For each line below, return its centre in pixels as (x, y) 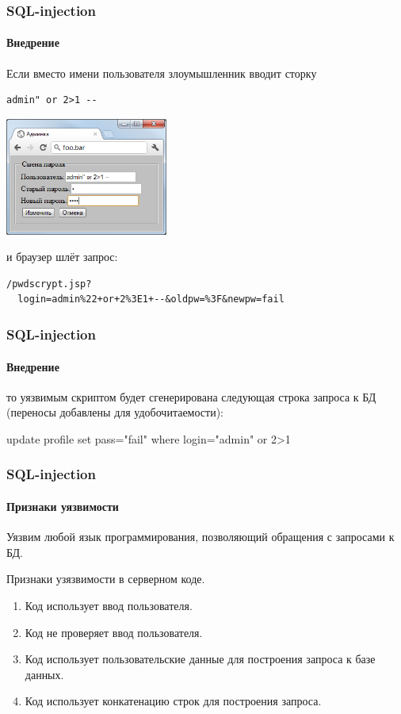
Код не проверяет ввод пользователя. (114, 632)
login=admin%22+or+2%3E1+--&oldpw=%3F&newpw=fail (151, 299)
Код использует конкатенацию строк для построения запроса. (173, 701)
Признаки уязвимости (63, 506)
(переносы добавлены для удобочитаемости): (115, 412)
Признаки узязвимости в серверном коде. (106, 579)
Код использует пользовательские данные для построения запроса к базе (200, 659)
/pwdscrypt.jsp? (49, 284)
